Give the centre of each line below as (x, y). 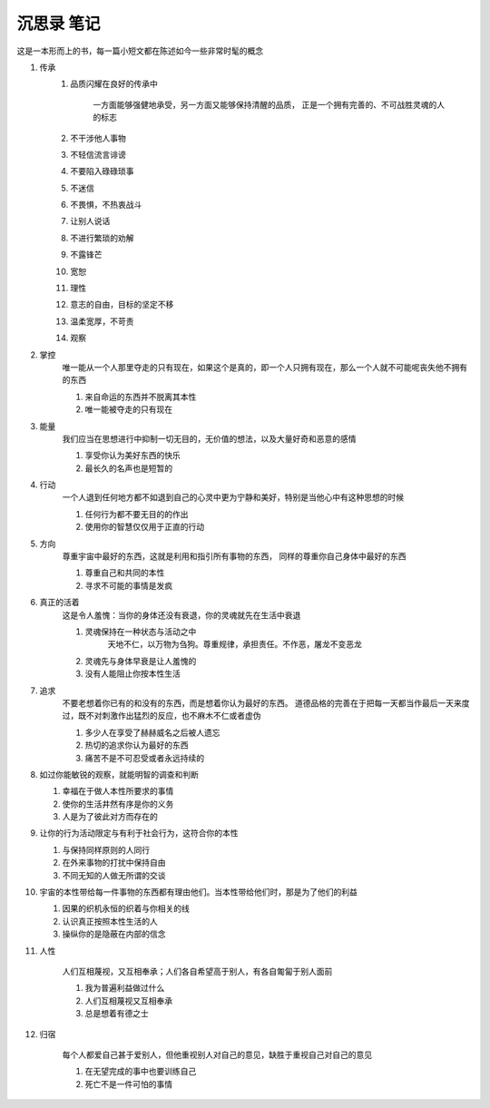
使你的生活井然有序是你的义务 (118, 804)
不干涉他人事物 (98, 138)
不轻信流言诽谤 (98, 154)
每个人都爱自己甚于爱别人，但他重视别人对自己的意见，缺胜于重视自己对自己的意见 (217, 1054)
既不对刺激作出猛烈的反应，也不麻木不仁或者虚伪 (169, 716)
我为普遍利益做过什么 (125, 988)
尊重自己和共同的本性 (125, 573)
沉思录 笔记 (59, 24)
